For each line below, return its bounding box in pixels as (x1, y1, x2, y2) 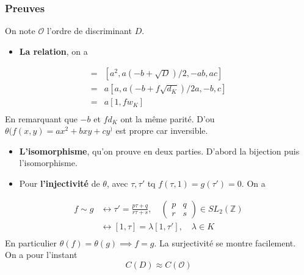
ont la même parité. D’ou (120, 112, 215, 125)
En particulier (5, 236, 57, 249)
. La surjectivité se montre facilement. (154, 236, 296, 249)
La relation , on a (19, 44, 88, 57)
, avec (106, 176, 128, 189)
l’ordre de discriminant (46, 24, 132, 37)
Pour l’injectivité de (19, 176, 100, 189)
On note (5, 24, 35, 37)
